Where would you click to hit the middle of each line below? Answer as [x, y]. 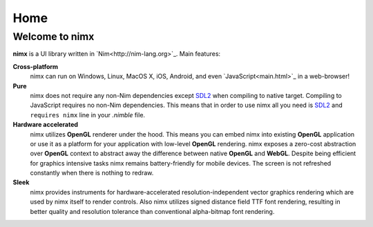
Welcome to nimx [54, 37]
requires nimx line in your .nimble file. [87, 115]
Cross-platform [36, 66]
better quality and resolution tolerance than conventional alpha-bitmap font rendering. [152, 211]
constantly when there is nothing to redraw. [92, 173]
